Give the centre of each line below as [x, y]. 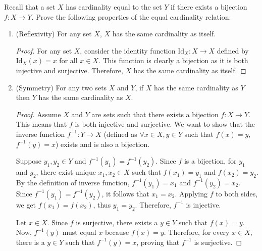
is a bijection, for [210, 161]
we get [26, 204]
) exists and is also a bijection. [103, 144]
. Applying [191, 193]
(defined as [120, 134]
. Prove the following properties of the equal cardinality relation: [131, 16]
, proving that [158, 242]
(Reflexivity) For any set [54, 34]
